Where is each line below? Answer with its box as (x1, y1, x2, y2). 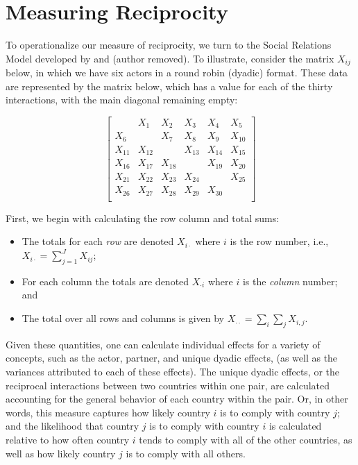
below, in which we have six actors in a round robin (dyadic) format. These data (6, 65, 348, 80)
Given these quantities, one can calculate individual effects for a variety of (6, 337, 321, 351)
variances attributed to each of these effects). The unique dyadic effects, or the (6, 364, 340, 379)
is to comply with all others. (126, 446, 246, 460)
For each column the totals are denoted (22, 273, 189, 288)
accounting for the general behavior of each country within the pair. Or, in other (6, 391, 348, 406)
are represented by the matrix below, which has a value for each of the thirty (6, 78, 333, 93)
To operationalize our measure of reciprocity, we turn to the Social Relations (6, 37, 332, 52)
